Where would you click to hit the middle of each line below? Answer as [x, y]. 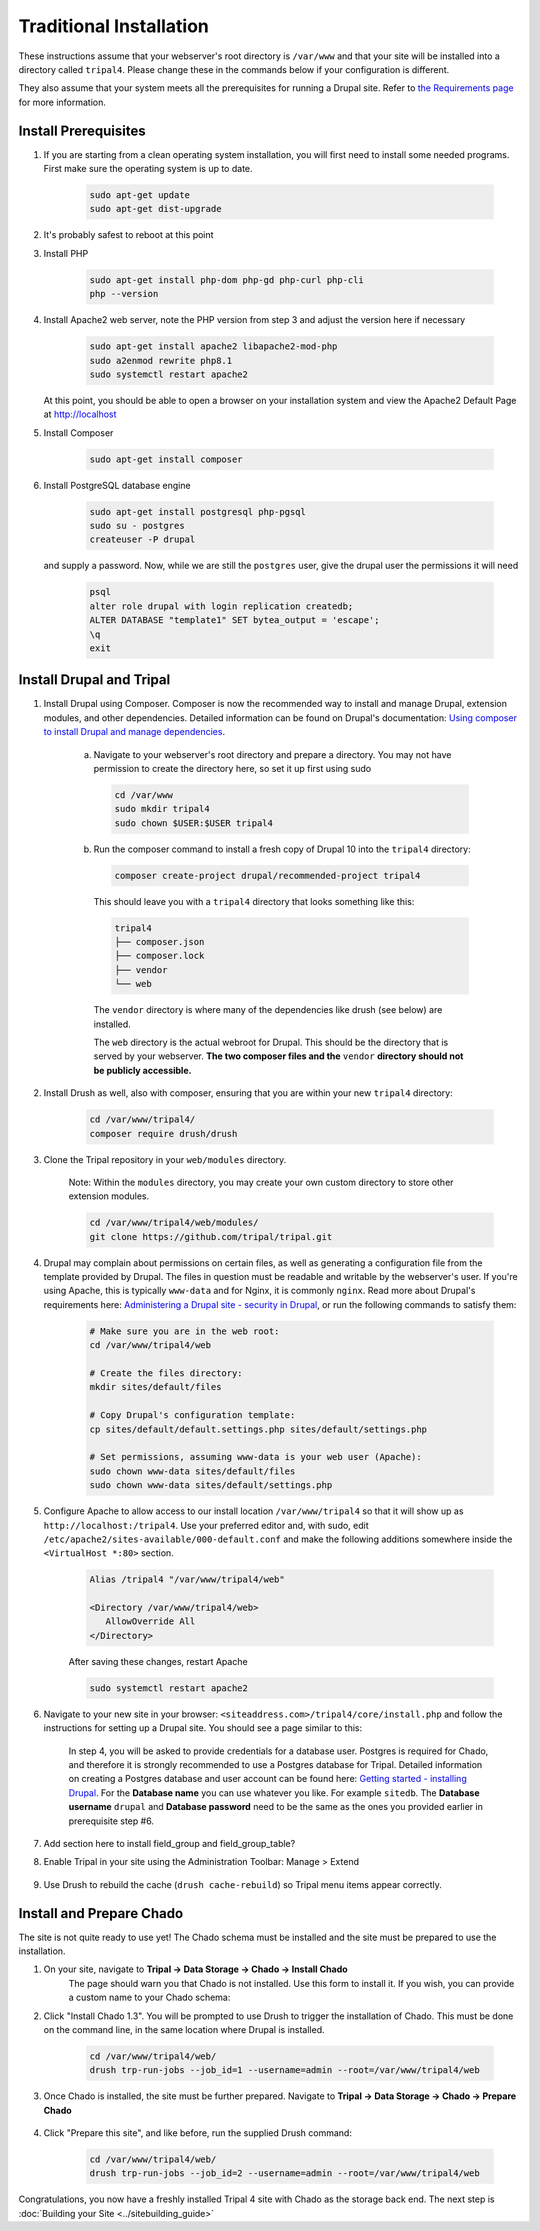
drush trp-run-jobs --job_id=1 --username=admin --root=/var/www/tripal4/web [284, 2070]
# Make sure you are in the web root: [184, 1331]
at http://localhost [80, 414]
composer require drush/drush [163, 1133]
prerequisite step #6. [111, 1821]
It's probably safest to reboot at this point [128, 235]
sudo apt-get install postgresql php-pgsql [198, 511]
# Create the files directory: [166, 1373]
